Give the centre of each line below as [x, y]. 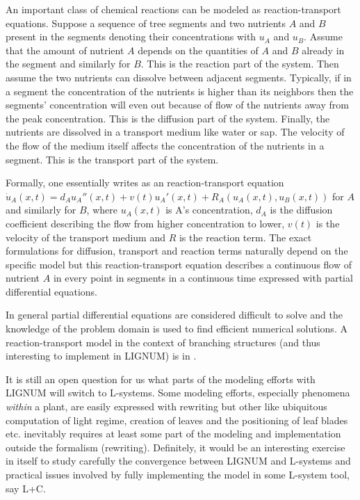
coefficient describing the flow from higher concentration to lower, [145, 223]
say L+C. [26, 488]
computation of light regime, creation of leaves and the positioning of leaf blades [177, 420]
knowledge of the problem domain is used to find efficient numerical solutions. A [177, 329]
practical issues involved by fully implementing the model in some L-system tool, [178, 474]
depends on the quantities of [198, 50]
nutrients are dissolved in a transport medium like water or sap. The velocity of [175, 132]
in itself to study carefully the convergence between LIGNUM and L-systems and [178, 461]
